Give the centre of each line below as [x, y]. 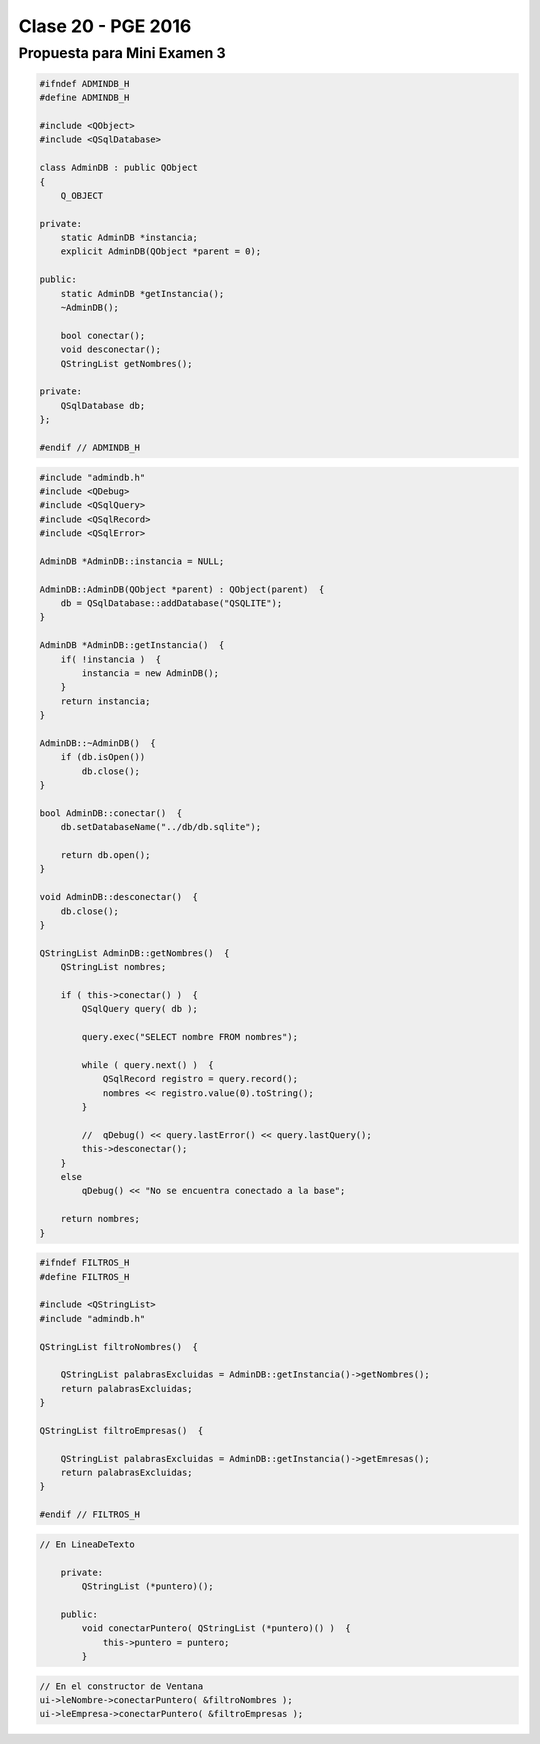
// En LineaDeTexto [87, 1544]
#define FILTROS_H [84, 1276]
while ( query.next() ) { [147, 1064]
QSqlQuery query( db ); [140, 1009]
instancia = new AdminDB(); [150, 673]
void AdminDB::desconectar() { [119, 897]
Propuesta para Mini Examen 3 [122, 53]
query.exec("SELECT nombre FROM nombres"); [190, 1037]
